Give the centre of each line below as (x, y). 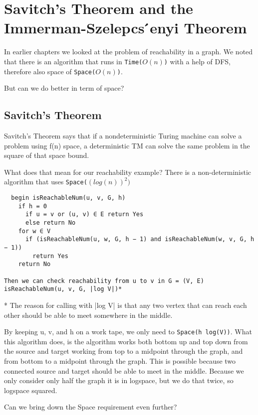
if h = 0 (32, 206)
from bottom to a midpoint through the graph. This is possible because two (120, 360)
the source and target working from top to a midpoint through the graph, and (124, 351)
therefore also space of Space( (50, 71)
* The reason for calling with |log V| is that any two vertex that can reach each (126, 305)
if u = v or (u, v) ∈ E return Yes (84, 214)
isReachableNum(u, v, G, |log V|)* (63, 289)
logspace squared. (31, 390)
